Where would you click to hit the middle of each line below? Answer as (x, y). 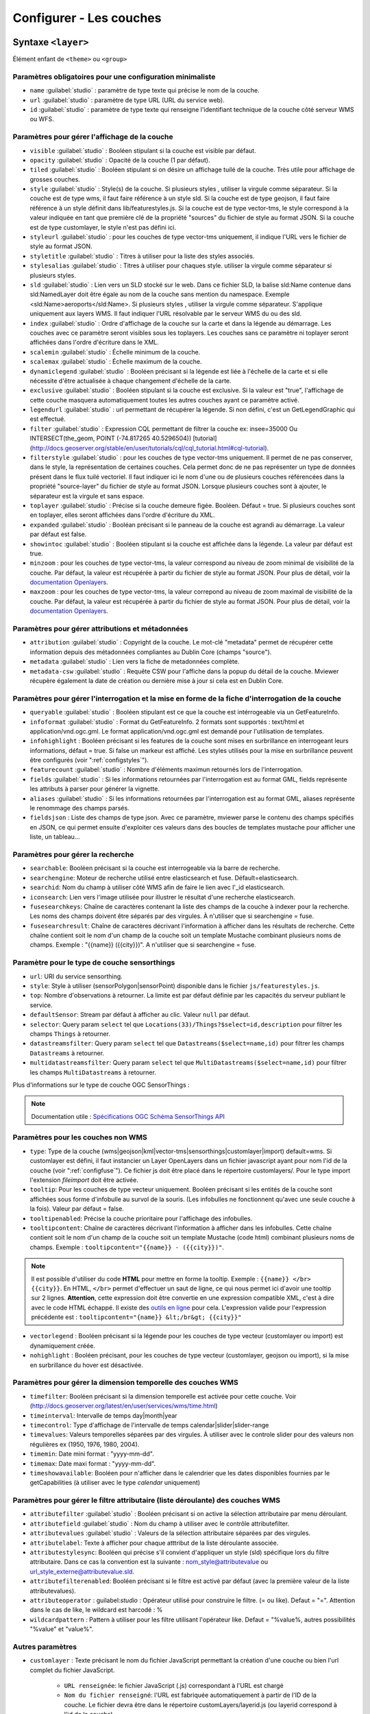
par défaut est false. (58, 534)
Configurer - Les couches (87, 18)
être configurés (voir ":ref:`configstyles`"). (89, 760)
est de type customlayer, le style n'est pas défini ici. (103, 227)
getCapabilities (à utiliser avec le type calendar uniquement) (115, 1483)
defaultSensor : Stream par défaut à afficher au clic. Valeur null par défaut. (140, 1015)
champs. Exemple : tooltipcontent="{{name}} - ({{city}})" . (127, 1247)
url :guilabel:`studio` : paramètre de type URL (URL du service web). (127, 100)
